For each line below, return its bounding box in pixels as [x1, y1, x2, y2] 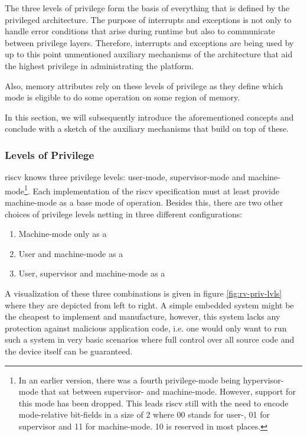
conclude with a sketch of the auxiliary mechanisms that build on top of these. [5, 122, 289, 135]
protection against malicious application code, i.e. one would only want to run [5, 321, 287, 334]
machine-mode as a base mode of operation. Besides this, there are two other [5, 196, 283, 208]
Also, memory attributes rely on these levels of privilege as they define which [5, 79, 283, 92]
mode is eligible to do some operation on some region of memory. [5, 91, 240, 103]
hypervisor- [243, 373, 284, 386]
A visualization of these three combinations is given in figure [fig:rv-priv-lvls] [5, 287, 282, 299]
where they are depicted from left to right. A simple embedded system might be [5, 298, 294, 311]
